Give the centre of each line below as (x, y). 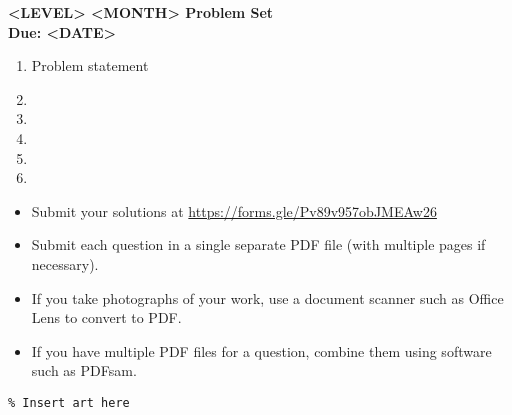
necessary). (65, 263)
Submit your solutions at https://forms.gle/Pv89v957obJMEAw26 (234, 210)
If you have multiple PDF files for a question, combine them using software (261, 350)
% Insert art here (69, 402)
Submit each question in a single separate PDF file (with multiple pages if (258, 244)
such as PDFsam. (84, 370)
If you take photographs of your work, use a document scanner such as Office (267, 297)
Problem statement (90, 65)
